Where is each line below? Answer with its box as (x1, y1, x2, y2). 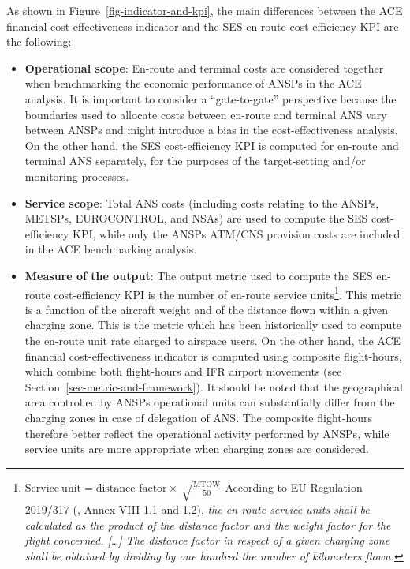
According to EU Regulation (225, 478, 363, 495)
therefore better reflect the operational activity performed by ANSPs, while (24, 425, 389, 441)
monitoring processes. (24, 167, 129, 184)
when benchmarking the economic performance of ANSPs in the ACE (24, 75, 362, 92)
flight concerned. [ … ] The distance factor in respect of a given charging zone (24, 532, 390, 548)
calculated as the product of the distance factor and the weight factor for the (24, 516, 391, 533)
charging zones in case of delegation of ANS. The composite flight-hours (24, 409, 372, 425)
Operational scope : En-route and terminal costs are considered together (24, 59, 384, 76)
